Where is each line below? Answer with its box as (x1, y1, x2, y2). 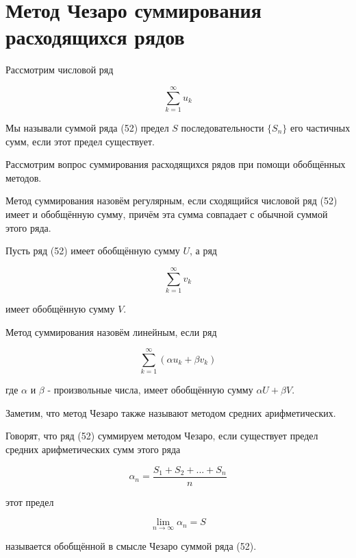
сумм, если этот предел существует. (5, 134, 155, 148)
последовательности (181, 121, 264, 135)
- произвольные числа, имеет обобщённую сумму (47, 383, 253, 397)
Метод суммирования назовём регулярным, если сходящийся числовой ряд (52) (5, 193, 338, 208)
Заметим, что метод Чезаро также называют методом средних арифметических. (5, 405, 336, 420)
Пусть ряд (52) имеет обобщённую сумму (5, 243, 180, 258)
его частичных (290, 121, 351, 135)
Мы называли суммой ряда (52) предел (5, 121, 169, 135)
